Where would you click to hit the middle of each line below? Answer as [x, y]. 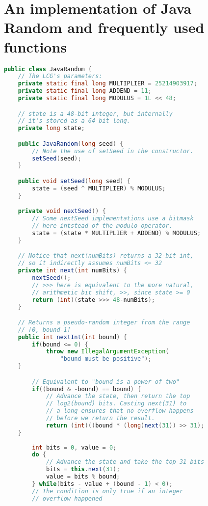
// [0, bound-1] [44, 330]
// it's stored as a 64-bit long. [74, 121]
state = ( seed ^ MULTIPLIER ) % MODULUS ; [99, 188]
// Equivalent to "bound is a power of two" [106, 382]
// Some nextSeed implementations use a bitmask [113, 219]
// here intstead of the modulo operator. [102, 226]
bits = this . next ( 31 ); [83, 469]
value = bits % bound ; [83, 477]
